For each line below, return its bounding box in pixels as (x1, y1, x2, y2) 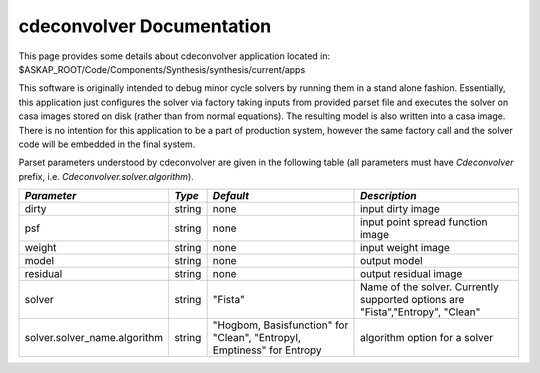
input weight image (360, 241, 450, 255)
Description (360, 189, 417, 203)
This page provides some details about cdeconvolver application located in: (18, 50, 331, 62)
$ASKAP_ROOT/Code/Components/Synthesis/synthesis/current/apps (18, 63, 306, 75)
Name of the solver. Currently (360, 280, 499, 294)
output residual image (360, 267, 463, 281)
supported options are (360, 293, 465, 307)
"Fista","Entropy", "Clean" (360, 305, 481, 319)
